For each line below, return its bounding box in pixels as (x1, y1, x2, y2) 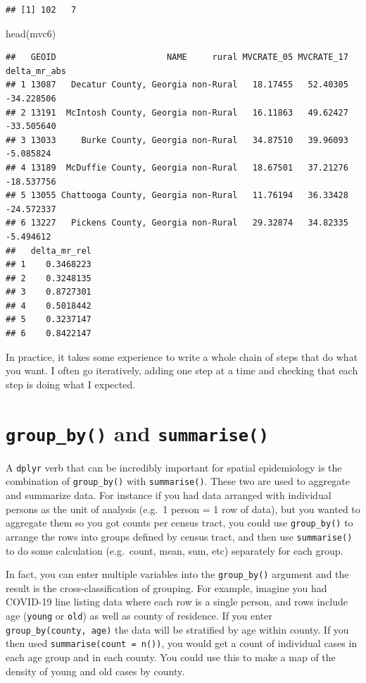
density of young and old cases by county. (6, 663, 185, 678)
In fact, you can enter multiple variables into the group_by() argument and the (6, 567, 349, 582)
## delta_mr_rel (6, 245, 91, 256)
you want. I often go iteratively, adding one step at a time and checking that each (6, 363, 358, 378)
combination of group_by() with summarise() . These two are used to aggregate (6, 474, 350, 488)
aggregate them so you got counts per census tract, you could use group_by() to (6, 515, 353, 530)
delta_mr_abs (6, 66, 66, 76)
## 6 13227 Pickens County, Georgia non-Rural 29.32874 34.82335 (6, 218, 348, 228)
